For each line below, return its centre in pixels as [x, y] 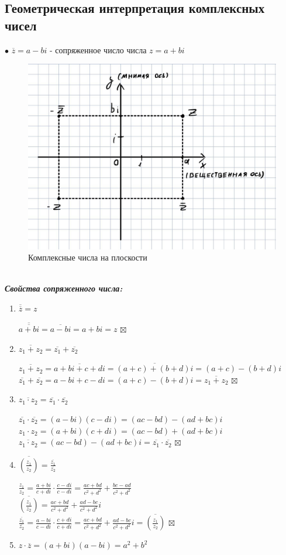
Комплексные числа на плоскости [88, 257]
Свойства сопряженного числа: [64, 288]
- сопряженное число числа [98, 49]
